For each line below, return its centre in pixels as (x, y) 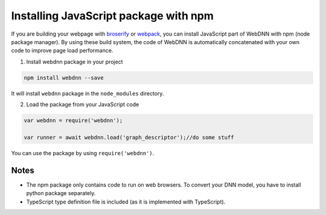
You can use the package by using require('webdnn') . (83, 153)
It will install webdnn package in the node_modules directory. (88, 93)
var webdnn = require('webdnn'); (73, 120)
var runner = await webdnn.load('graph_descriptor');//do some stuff (129, 137)
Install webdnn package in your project (75, 62)
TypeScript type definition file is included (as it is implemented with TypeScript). (126, 202)
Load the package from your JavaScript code (83, 104)
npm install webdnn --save (64, 78)
